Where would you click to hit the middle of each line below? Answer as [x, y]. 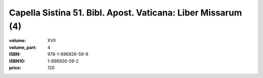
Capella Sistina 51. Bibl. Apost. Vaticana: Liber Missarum [125, 13]
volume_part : [23, 47]
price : [15, 67]
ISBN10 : [17, 61]
